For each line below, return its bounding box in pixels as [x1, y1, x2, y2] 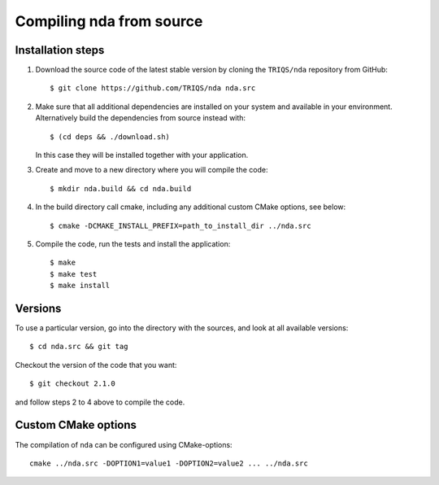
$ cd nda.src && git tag [29, 342, 128, 352]
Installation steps [15, 43, 105, 57]
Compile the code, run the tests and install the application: [35, 238, 231, 248]
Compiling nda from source [15, 12, 203, 30]
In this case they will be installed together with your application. [35, 151, 249, 160]
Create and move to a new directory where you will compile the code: [35, 165, 268, 175]
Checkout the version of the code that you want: [15, 360, 177, 369]
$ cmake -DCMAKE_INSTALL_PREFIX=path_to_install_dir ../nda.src [50, 221, 312, 230]
